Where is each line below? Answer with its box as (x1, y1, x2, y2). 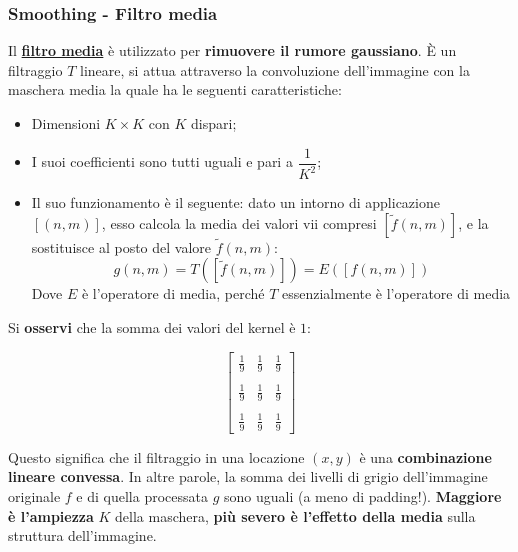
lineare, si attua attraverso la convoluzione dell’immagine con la (80, 59, 470, 80)
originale (8, 485, 61, 506)
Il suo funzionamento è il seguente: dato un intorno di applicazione (31, 192, 440, 212)
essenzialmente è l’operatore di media (282, 283, 511, 304)
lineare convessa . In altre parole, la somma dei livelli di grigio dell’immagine (8, 466, 488, 487)
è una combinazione (359, 446, 492, 467)
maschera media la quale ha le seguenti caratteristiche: (8, 79, 342, 100)
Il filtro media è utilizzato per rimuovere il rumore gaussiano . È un (8, 40, 457, 61)
